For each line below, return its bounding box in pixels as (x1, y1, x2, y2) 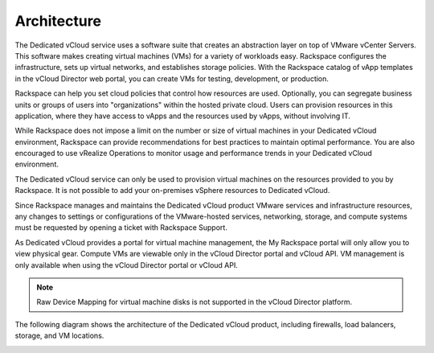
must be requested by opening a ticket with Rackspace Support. (14, 223, 228, 232)
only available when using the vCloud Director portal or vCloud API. (14, 260, 239, 269)
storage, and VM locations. (14, 330, 104, 341)
